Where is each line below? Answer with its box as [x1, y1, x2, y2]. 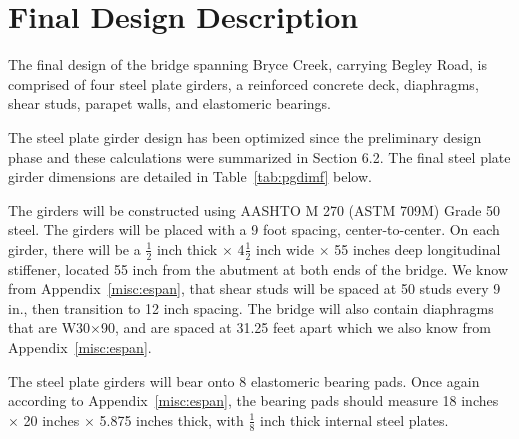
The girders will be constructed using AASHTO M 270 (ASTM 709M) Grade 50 [8, 199, 501, 220]
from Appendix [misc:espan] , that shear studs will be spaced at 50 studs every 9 [8, 278, 501, 299]
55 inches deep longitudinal [334, 238, 501, 259]
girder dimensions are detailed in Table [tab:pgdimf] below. [8, 166, 372, 187]
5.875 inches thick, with [99, 409, 244, 430]
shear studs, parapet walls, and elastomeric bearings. [8, 93, 332, 114]
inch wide [256, 238, 315, 259]
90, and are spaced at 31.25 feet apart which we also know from [101, 317, 491, 338]
